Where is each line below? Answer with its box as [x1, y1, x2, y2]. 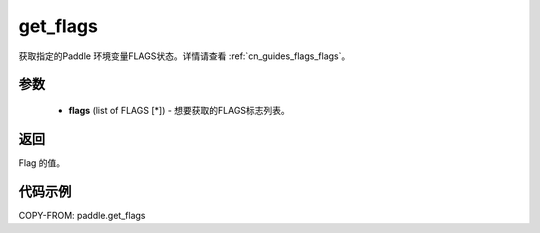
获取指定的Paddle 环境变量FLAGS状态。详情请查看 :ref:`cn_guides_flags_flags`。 [18, 50, 351, 62]
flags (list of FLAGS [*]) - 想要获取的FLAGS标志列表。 [68, 104, 290, 116]
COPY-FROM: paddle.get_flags [18, 209, 146, 221]
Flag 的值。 [18, 156, 66, 169]
